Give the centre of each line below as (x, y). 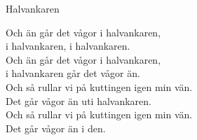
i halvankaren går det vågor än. (73, 73)
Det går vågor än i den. (56, 128)
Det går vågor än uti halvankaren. (79, 100)
